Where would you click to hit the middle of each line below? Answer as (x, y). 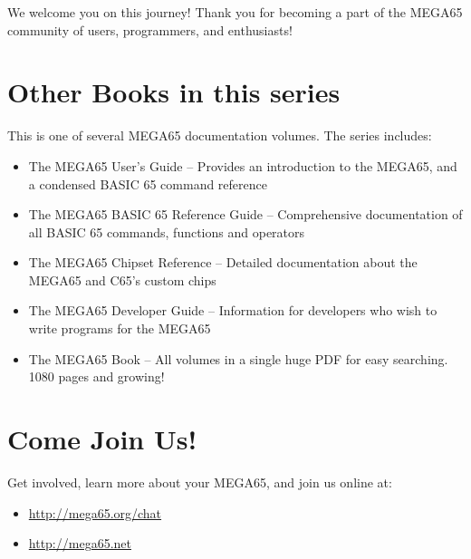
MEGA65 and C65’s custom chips (122, 279)
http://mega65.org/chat (95, 512)
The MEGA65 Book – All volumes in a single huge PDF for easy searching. (238, 358)
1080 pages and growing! (96, 376)
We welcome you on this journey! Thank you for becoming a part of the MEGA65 (235, 12)
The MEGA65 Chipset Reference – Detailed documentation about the (223, 262)
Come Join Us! (102, 439)
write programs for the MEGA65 (120, 328)
